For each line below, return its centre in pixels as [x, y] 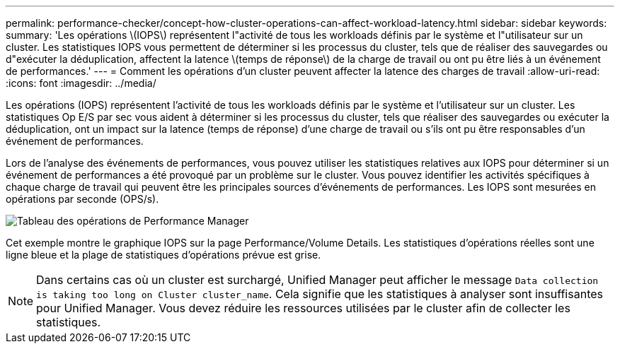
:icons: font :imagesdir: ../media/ [81, 83]
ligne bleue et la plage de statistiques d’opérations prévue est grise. [163, 255]
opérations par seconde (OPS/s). [82, 199]
